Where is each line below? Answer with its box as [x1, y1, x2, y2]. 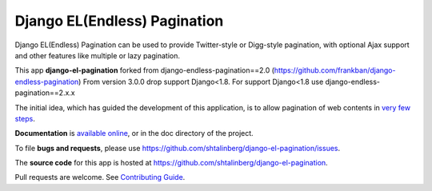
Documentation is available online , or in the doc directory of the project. [14, 129, 254, 138]
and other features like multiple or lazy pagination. [14, 50, 180, 60]
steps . [14, 113, 36, 123]
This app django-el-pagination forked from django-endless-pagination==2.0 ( [14, 66, 275, 75]
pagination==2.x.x [14, 88, 75, 97]
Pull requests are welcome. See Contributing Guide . [14, 173, 186, 182]
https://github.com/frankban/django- [274, 66, 396, 75]
